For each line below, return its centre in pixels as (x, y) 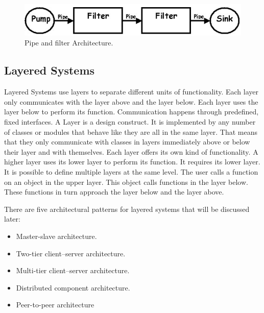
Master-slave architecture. (56, 236)
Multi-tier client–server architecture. (73, 270)
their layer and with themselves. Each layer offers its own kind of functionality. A (131, 151)
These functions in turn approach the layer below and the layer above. (114, 192)
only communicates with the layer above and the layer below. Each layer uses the (131, 101)
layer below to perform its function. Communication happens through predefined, (131, 112)
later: (12, 219)
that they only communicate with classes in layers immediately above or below (127, 142)
